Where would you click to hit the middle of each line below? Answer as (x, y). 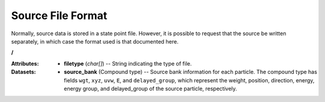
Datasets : (23, 72)
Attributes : (25, 63)
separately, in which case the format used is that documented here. (95, 41)
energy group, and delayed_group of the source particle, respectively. (150, 88)
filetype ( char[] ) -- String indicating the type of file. (128, 63)
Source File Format (59, 16)
